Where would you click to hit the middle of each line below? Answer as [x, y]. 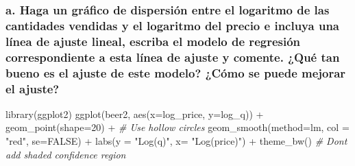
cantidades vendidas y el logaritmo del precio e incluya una [172, 25]
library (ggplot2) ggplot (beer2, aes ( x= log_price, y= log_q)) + [135, 114]
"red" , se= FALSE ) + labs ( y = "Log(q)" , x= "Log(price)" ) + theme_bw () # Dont [176, 141]
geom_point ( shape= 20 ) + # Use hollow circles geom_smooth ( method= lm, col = [177, 127]
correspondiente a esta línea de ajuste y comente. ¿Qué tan [173, 57]
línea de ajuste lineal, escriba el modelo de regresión [153, 41]
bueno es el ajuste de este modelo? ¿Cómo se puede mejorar [176, 72]
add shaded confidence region [66, 154]
